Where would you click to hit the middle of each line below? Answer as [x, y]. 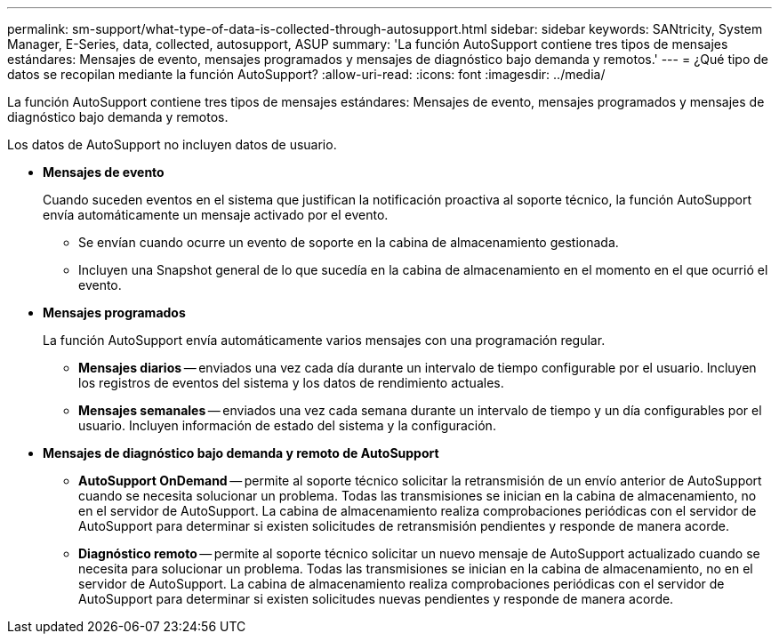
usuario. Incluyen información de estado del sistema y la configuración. [287, 425]
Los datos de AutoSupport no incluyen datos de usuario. [172, 144]
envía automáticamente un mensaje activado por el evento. [216, 215]
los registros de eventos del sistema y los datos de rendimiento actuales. [291, 383]
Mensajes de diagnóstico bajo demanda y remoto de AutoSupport [241, 453]
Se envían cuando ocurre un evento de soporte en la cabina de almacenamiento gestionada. [349, 242]
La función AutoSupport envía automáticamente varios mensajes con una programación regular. [324, 340]
